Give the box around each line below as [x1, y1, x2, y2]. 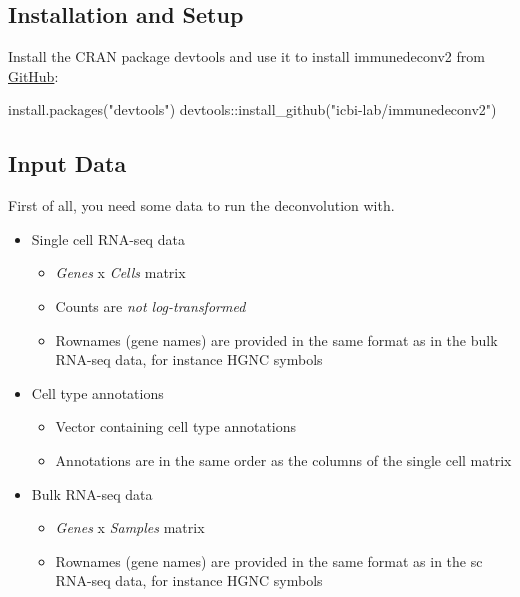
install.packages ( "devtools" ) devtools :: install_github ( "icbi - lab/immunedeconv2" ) [8, 99, 497, 120]
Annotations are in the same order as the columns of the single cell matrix [55, 449, 512, 470]
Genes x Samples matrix [55, 517, 205, 538]
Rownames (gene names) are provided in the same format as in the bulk [55, 329, 498, 350]
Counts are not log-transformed [55, 295, 246, 316]
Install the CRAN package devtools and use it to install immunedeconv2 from [8, 46, 485, 67]
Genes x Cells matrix [55, 262, 186, 283]
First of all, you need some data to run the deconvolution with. [8, 195, 395, 216]
